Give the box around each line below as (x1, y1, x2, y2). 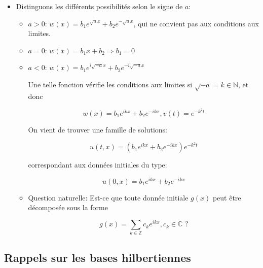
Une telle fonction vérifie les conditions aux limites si (28, 79, 193, 89)
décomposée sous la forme (28, 202, 108, 213)
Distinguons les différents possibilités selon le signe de (16, 1, 183, 11)
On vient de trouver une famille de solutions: (28, 124, 168, 135)
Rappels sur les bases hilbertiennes (4, 249, 191, 265)
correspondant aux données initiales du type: (28, 159, 167, 170)
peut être (212, 192, 241, 203)
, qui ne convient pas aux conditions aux (133, 18, 259, 28)
